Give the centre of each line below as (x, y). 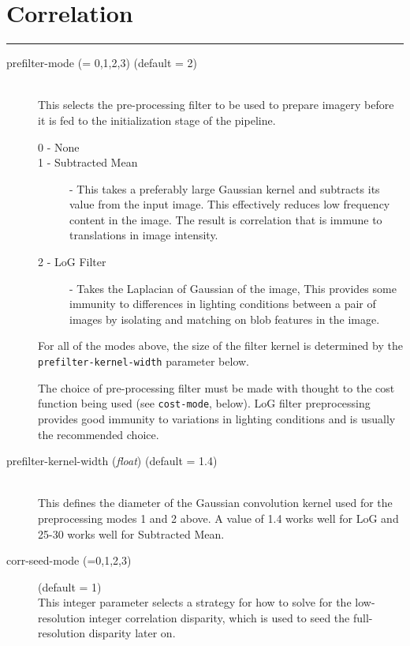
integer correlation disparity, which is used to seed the (219, 617)
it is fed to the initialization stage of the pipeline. (157, 120)
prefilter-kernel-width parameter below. (144, 361)
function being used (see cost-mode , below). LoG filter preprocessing (204, 403)
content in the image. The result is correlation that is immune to (226, 219)
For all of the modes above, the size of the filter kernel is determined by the (220, 346)
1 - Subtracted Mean (88, 162)
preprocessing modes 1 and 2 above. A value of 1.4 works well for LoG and (218, 518)
